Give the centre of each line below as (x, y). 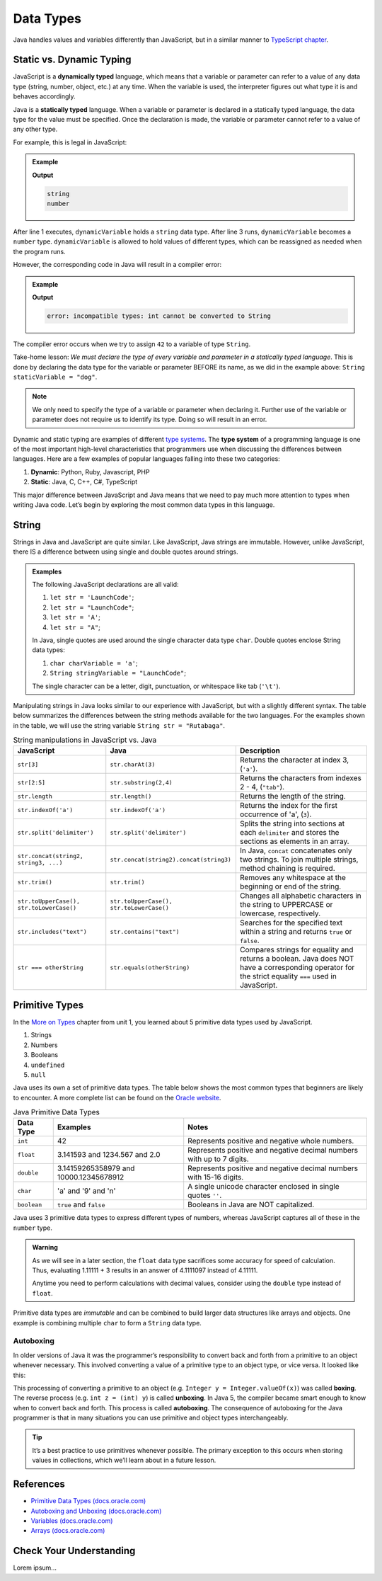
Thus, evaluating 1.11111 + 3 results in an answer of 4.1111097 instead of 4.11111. (145, 1270)
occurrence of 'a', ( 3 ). (276, 814)
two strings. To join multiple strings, (299, 860)
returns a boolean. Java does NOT (297, 959)
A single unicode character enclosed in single (264, 1187)
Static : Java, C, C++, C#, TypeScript (84, 482)
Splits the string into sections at (292, 823)
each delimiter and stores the (289, 833)
